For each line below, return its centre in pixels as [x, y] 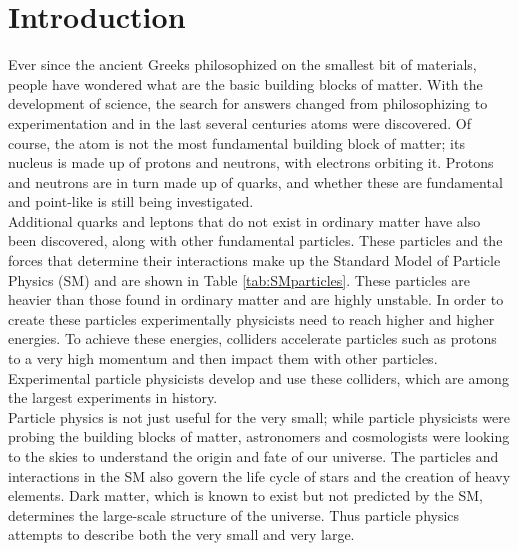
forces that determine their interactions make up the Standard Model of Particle [254, 260]
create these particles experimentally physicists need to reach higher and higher [251, 318]
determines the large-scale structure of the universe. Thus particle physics [234, 514]
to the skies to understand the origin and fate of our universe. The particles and [253, 456]
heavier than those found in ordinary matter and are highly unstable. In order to [256, 299]
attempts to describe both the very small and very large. [181, 534]
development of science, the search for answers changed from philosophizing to [248, 103]
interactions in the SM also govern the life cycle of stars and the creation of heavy [259, 475]
